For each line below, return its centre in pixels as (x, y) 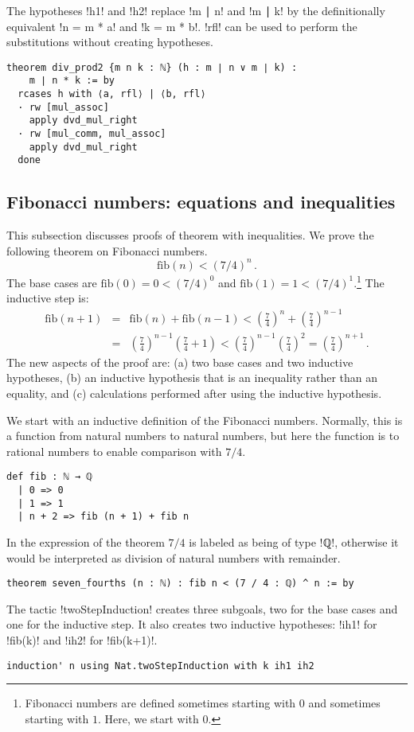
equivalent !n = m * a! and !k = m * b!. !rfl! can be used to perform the (182, 26)
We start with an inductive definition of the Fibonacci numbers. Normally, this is (205, 420)
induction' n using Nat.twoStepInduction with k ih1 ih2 (160, 666)
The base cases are (52, 282)
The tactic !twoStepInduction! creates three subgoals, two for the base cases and (202, 608)
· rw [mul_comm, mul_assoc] (92, 134)
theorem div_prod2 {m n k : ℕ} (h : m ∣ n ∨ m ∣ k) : (152, 67)
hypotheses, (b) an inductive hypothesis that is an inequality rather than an (192, 378)
